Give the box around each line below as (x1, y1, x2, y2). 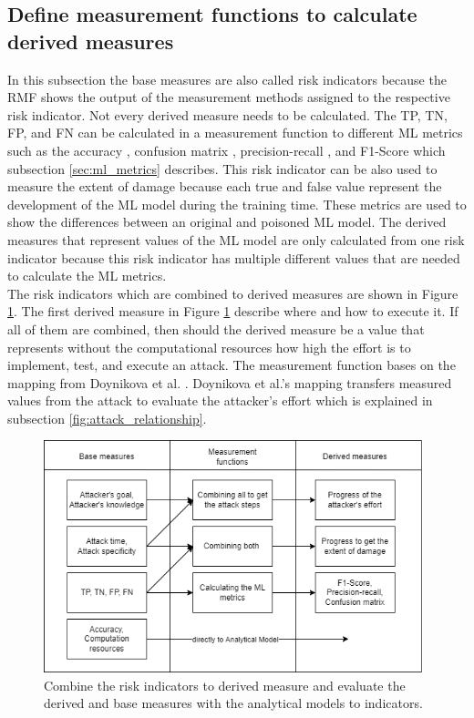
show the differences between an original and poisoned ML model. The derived (7, 212, 447, 231)
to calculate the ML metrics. (7, 266, 167, 285)
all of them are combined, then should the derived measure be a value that (7, 319, 425, 338)
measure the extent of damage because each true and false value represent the (7, 177, 442, 196)
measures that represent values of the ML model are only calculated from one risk (7, 230, 465, 249)
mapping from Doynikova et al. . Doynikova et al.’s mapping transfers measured (7, 373, 452, 392)
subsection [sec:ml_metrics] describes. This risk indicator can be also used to (7, 159, 438, 178)
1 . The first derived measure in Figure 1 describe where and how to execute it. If (7, 302, 459, 321)
